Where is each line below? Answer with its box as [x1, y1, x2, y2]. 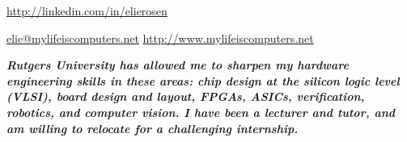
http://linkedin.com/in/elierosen [6, 2, 167, 19]
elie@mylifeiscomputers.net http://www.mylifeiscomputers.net [6, 29, 314, 46]
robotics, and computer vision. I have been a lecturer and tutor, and [6, 103, 396, 120]
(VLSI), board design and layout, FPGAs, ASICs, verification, [6, 88, 365, 105]
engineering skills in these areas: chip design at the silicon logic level [6, 72, 400, 89]
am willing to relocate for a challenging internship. [6, 119, 299, 136]
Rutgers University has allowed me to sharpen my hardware [6, 56, 349, 73]
